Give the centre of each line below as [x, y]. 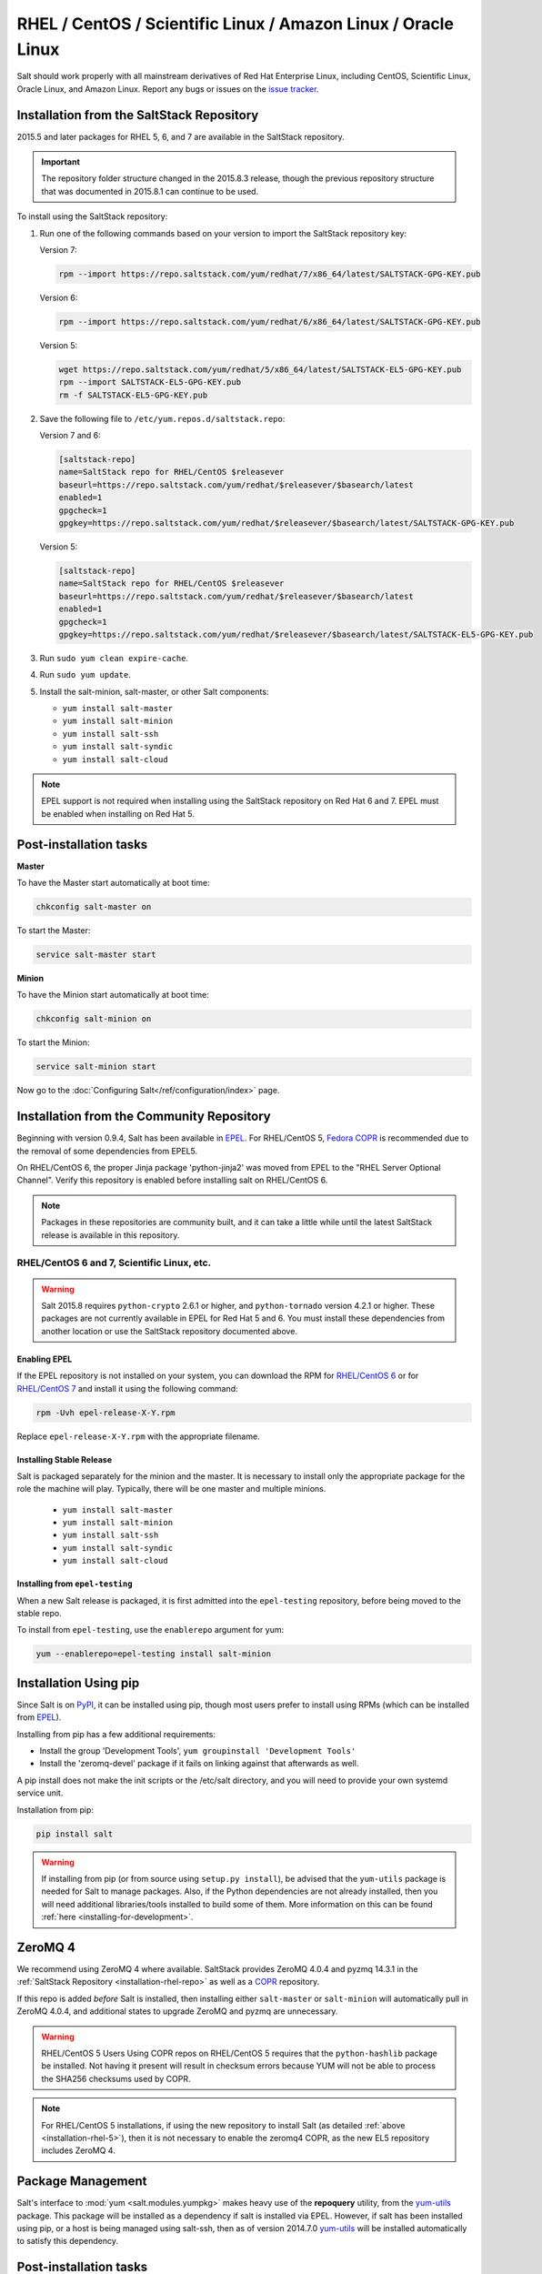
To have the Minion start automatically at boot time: [113, 995]
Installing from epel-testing [75, 1584]
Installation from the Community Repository [144, 1117]
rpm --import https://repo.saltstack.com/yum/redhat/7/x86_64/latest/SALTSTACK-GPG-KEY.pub [270, 274]
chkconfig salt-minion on [94, 1019]
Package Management [82, 2182]
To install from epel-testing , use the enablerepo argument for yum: [151, 1630]
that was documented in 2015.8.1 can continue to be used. [150, 191]
